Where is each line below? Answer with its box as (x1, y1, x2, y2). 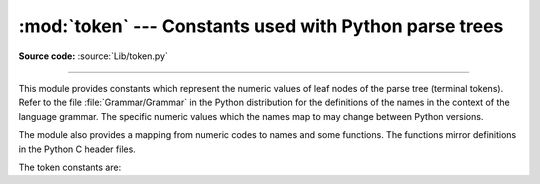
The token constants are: (18, 161, 122, 173)
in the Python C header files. (18, 143, 137, 155)
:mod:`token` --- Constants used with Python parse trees (18, 15, 504, 37)
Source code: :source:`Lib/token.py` (18, 50, 169, 62)
